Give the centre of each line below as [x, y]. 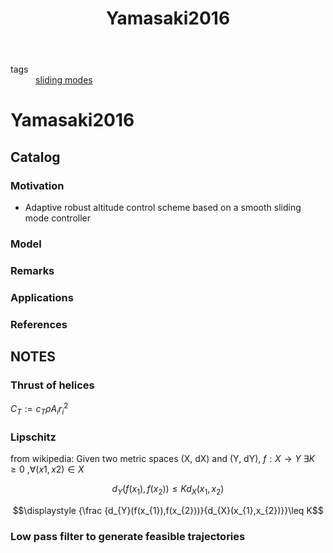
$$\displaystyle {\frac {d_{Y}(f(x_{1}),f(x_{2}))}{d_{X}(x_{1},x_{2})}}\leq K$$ [168, 510]
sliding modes [64, 80]
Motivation [37, 185]
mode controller [58, 218]
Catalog [35, 157]
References [39, 324]
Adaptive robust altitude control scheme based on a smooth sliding [163, 208]
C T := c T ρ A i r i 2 [39, 409]
